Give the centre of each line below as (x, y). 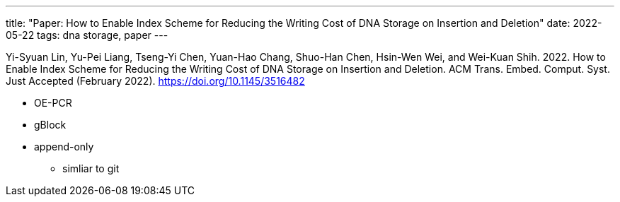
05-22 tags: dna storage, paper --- (87, 35)
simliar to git (91, 168)
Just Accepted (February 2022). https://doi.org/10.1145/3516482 (155, 81)
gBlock (50, 125)
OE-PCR (53, 103)
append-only (64, 147)
